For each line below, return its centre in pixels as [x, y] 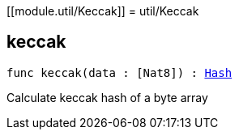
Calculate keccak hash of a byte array [107, 97]
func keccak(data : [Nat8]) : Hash [119, 72]
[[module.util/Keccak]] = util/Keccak [103, 11]
